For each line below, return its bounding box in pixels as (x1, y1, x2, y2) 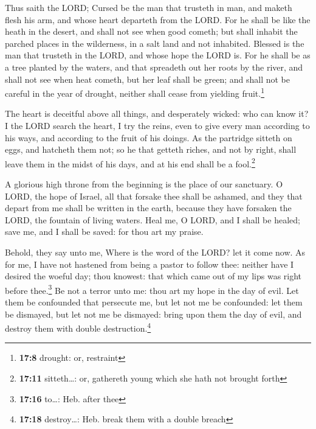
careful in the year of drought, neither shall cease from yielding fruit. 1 (5, 85, 265, 99)
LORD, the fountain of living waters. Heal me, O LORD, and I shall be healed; (5, 213, 300, 226)
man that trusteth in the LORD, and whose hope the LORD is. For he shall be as (5, 49, 311, 61)
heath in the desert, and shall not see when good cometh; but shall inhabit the (5, 25, 298, 38)
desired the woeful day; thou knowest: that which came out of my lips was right (5, 270, 302, 282)
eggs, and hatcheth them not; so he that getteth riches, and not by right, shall (5, 143, 297, 156)
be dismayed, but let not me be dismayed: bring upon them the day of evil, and (5, 307, 302, 320)
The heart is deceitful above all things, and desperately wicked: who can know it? (5, 107, 309, 120)
